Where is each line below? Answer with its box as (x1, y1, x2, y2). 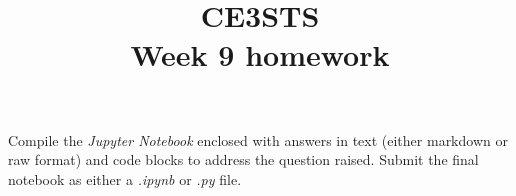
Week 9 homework (130, 34, 390, 75)
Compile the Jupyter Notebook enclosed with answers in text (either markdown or (8, 129, 508, 150)
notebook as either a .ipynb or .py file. (8, 168, 242, 189)
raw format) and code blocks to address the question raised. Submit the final (8, 149, 479, 170)
